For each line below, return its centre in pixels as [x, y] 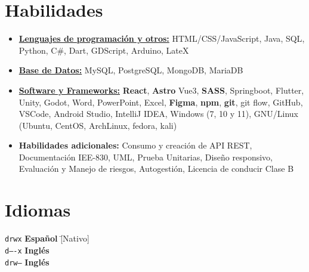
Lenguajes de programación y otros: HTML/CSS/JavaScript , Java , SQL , [162, 38]
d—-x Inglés [27, 250]
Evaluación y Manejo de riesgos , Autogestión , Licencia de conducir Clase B [156, 169]
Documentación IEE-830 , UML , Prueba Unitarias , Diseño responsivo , [146, 157]
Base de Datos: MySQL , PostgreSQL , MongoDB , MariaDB [131, 70]
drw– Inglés [27, 262]
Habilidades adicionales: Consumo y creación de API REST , [135, 145]
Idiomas [38, 210]
